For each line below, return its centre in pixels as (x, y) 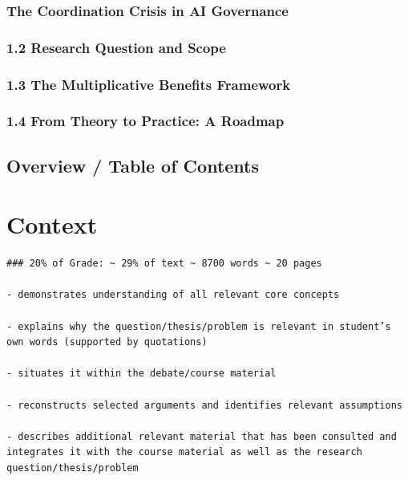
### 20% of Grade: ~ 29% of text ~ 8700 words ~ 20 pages (164, 264)
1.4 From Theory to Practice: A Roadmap (145, 121)
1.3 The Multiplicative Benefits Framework (149, 84)
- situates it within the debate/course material (141, 374)
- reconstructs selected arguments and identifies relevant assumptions (204, 405)
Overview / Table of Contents (133, 165)
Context (52, 224)
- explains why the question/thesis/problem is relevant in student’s (199, 326)
